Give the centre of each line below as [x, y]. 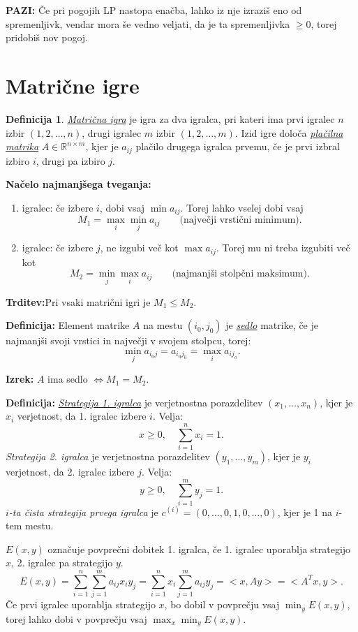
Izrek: [20, 379]
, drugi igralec [112, 132]
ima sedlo [68, 379]
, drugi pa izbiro [70, 160]
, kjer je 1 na [305, 512]
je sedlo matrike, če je [272, 325]
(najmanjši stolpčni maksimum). [241, 274]
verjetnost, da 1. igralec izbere [82, 416]
